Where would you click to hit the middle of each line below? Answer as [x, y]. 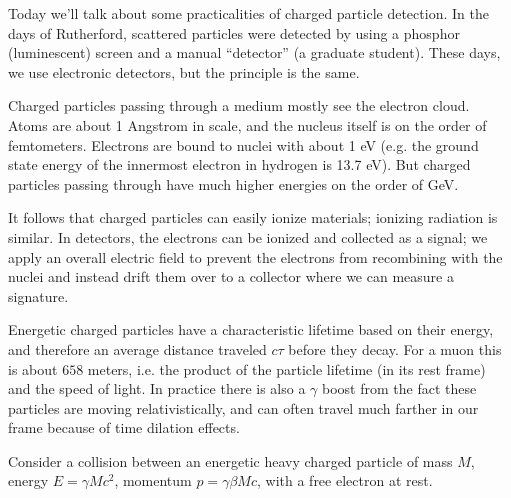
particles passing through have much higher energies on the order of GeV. [233, 183]
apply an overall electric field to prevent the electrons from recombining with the [255, 256]
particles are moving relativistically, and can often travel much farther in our [243, 407]
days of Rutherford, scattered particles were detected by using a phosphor [234, 32]
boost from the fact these [399, 388]
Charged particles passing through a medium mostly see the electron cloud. [239, 105]
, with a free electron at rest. [344, 480]
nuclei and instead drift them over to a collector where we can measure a [231, 276]
